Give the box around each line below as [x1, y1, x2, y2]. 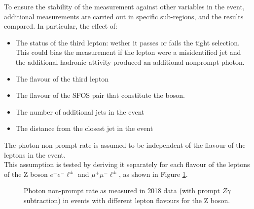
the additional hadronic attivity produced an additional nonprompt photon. [15, 56, 245, 67]
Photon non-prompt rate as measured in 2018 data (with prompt [24, 185, 220, 196]
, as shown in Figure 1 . [118, 168, 188, 179]
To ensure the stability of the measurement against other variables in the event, [4, 1, 245, 11]
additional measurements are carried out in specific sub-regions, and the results [4, 11, 244, 21]
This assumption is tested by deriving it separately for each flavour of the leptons [4, 159, 250, 169]
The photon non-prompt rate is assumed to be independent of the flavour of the [4, 139, 246, 150]
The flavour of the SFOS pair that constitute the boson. [15, 90, 185, 100]
